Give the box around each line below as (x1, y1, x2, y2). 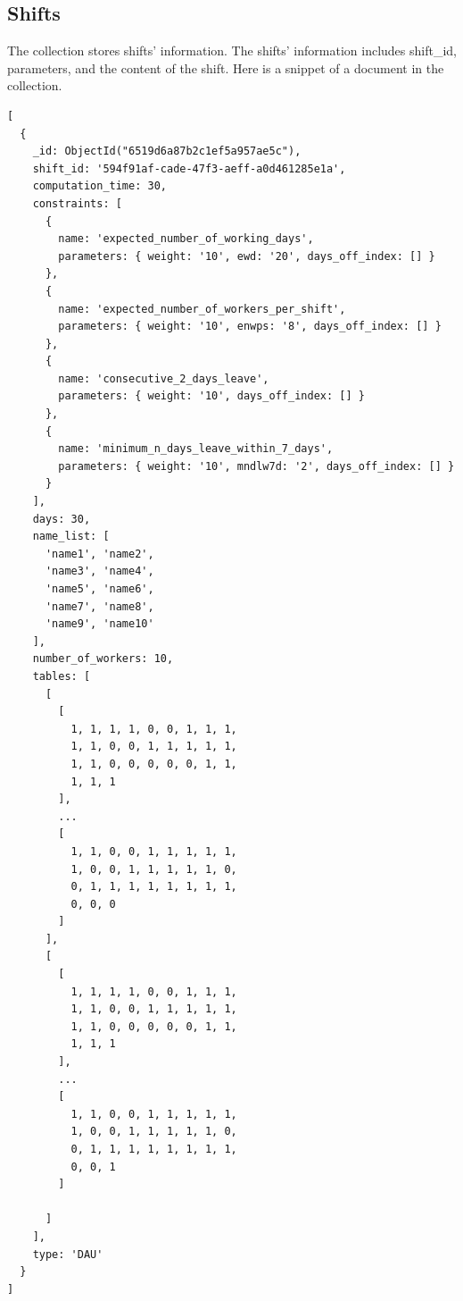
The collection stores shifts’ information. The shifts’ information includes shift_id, (7, 41, 457, 60)
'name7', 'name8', (45, 600, 154, 613)
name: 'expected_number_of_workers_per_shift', (58, 302, 346, 315)
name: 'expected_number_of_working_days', (58, 232, 314, 246)
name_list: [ (32, 530, 110, 543)
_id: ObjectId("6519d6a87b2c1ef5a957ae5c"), (32, 145, 302, 158)
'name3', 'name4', (45, 565, 154, 578)
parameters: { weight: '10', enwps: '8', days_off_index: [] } (58, 320, 442, 333)
